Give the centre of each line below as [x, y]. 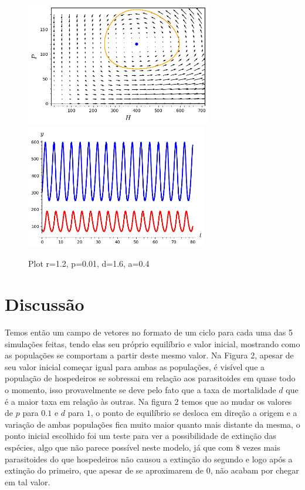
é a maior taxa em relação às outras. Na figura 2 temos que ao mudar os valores [148, 401]
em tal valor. [28, 481]
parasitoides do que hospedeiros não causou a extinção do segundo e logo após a [149, 459]
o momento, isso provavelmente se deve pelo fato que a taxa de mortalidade [140, 390]
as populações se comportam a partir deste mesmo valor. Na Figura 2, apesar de [149, 355]
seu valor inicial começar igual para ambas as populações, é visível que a [135, 366]
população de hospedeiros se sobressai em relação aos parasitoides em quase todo [150, 378]
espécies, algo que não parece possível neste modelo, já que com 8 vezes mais [143, 447]
